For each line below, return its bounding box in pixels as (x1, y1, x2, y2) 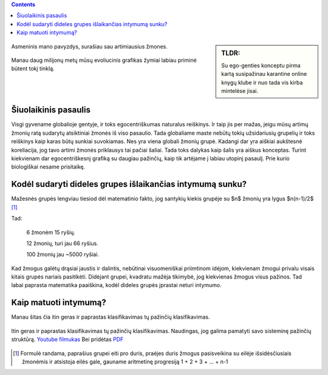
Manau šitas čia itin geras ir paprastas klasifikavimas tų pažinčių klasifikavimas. (11, 313, 210, 321)
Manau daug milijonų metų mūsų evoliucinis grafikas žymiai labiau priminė (11, 56, 197, 64)
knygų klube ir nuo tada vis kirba (221, 79, 303, 86)
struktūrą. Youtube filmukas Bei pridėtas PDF (11, 336, 124, 343)
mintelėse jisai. (221, 87, 259, 94)
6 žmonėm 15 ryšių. (26, 228, 76, 236)
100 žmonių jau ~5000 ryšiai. (26, 251, 100, 258)
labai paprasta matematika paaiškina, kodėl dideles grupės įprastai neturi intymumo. (11, 282, 222, 289)
